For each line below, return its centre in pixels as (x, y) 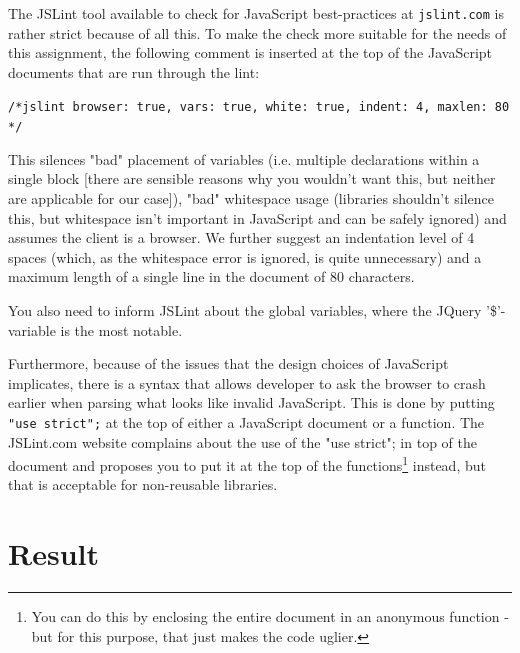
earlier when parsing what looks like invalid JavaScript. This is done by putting (251, 402)
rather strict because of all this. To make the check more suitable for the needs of (257, 32)
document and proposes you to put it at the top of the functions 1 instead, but (247, 463)
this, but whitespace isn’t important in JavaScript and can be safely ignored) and (257, 217)
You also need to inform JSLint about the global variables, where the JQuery (245, 309)
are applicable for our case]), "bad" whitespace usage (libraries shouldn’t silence (251, 197)
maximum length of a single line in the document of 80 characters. (211, 276)
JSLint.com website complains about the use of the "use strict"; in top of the (242, 441)
